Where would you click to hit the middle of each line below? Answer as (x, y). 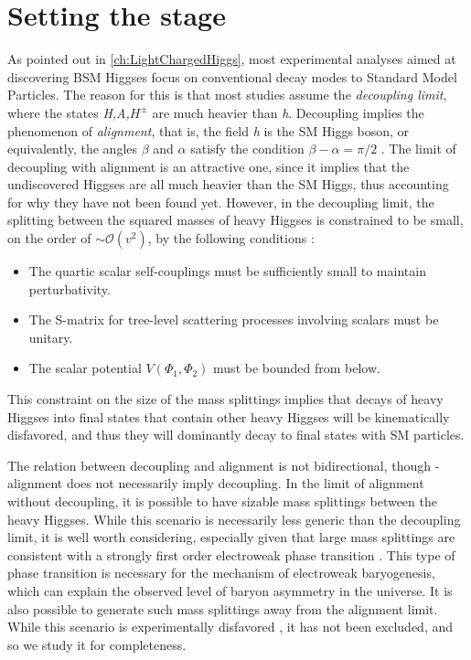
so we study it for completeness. (97, 644)
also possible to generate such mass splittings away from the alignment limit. (223, 608)
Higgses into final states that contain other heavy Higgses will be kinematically (229, 416)
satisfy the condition (247, 149)
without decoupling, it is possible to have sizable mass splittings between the (222, 501)
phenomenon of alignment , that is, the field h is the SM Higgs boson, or (209, 130)
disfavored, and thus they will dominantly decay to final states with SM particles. (236, 435)
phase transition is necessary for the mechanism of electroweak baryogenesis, (221, 573)
